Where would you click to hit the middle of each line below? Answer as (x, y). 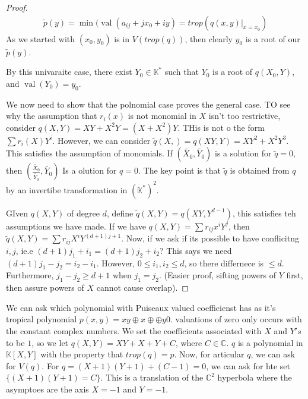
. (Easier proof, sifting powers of (217, 275)
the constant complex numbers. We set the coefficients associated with (134, 330)
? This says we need (196, 250)
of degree (83, 213)
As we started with (41, 38)
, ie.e (24, 250)
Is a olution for (90, 170)
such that (182, 72)
